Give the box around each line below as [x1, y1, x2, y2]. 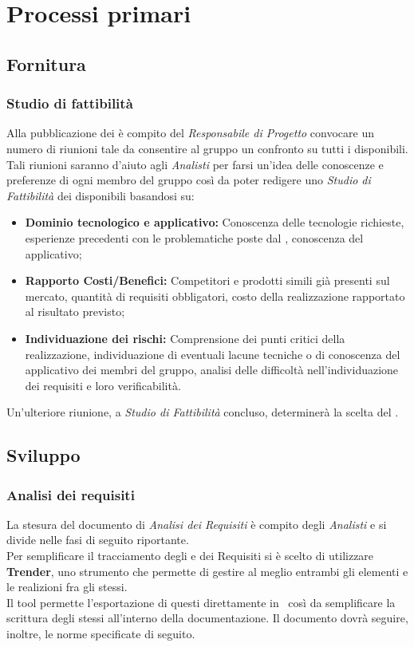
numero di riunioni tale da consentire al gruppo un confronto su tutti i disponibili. [6, 140, 408, 156]
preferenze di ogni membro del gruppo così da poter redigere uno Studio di [6, 172, 371, 188]
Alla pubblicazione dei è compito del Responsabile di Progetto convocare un [6, 124, 375, 141]
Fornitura [6, 51, 86, 76]
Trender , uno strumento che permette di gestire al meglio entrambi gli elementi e [6, 562, 408, 579]
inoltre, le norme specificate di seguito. [6, 625, 195, 642]
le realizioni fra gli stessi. [6, 578, 128, 595]
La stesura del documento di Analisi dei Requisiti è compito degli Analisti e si [6, 515, 387, 532]
